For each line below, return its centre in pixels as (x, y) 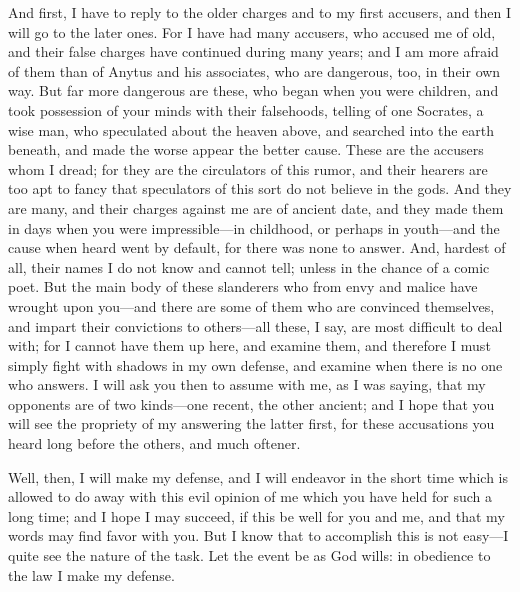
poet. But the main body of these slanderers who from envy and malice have (243, 286)
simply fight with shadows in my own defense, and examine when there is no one (255, 364)
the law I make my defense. (91, 574)
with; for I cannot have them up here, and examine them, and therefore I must (249, 345)
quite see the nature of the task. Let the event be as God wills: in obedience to (249, 555)
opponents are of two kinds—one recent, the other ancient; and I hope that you (251, 403)
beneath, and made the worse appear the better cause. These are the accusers (246, 149)
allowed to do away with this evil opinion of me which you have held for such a (250, 496)
